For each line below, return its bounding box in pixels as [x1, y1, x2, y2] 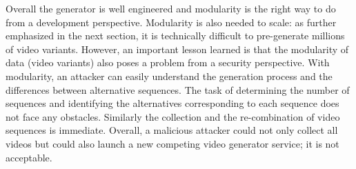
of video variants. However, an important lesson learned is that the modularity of [6, 41, 349, 56]
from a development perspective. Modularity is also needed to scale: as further [6, 14, 337, 29]
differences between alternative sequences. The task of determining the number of [6, 82, 350, 97]
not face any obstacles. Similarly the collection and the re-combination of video [6, 109, 340, 123]
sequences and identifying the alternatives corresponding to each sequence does [6, 96, 339, 110]
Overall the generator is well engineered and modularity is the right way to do [6, 1, 336, 15]
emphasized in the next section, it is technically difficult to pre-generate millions [6, 28, 345, 43]
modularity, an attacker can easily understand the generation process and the [6, 68, 333, 83]
